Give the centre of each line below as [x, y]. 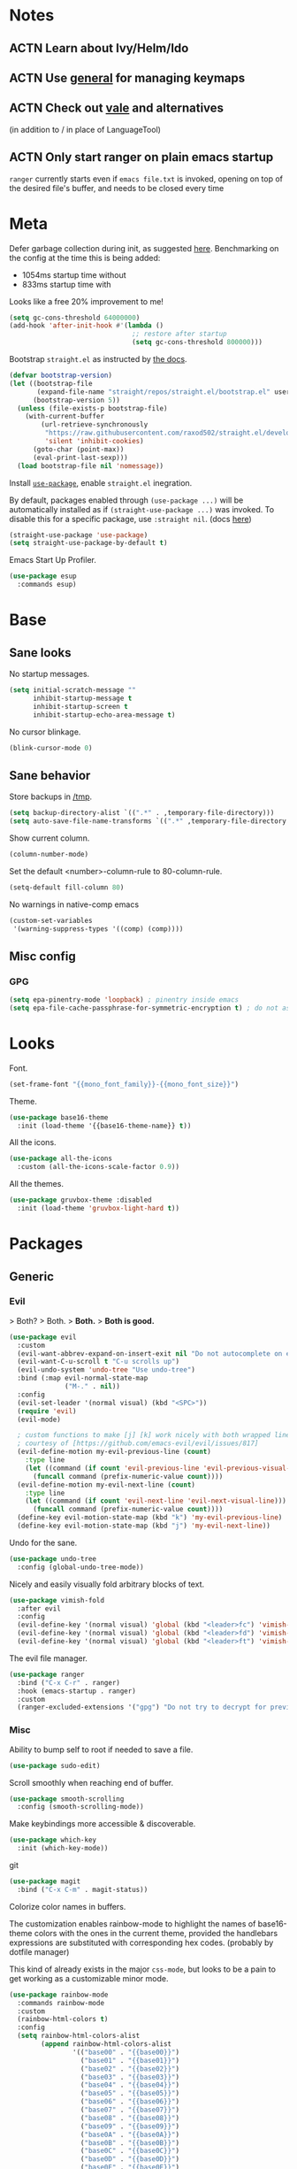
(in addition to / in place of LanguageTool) [85, 129]
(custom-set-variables [51, 920]
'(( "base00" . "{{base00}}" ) [126, 2052]
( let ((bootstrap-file [51, 383]
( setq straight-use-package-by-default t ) [88, 543]
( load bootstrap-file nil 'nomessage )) [91, 465]
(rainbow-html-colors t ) [63, 2019]
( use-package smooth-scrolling [67, 1799]
